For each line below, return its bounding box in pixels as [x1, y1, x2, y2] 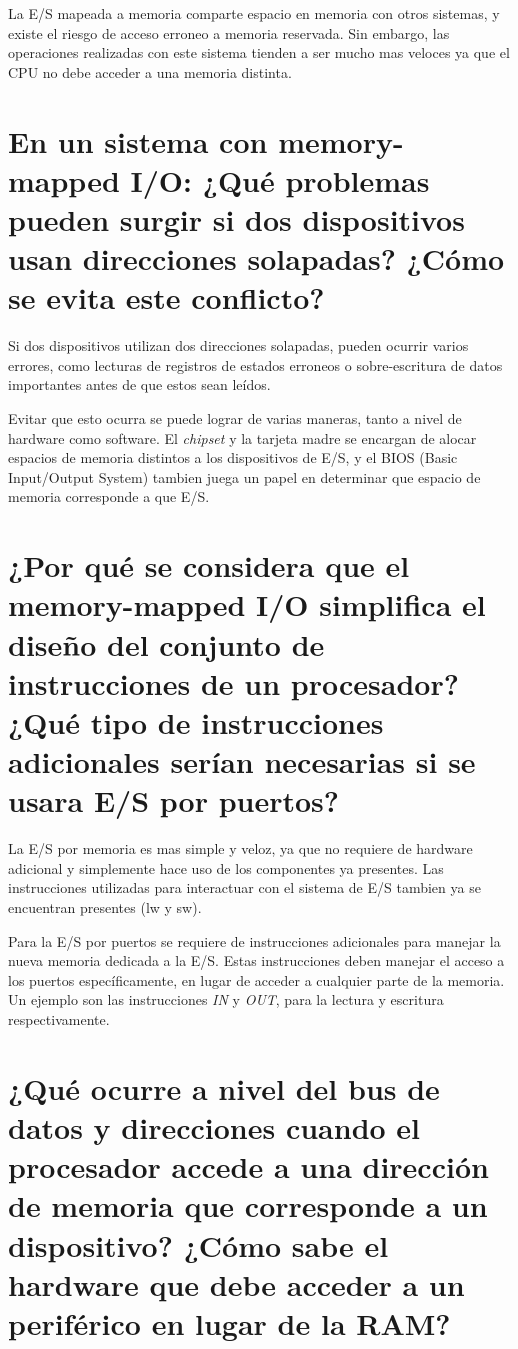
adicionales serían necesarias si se [8, 741, 476, 782]
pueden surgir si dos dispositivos [8, 198, 465, 239]
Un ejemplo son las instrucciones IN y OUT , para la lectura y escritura [8, 989, 444, 1010]
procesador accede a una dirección [8, 1146, 489, 1187]
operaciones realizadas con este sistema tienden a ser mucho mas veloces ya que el [8, 42, 510, 63]
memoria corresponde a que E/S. [8, 486, 210, 507]
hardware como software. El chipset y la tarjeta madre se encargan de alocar [8, 427, 477, 448]
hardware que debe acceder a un [8, 1263, 465, 1304]
